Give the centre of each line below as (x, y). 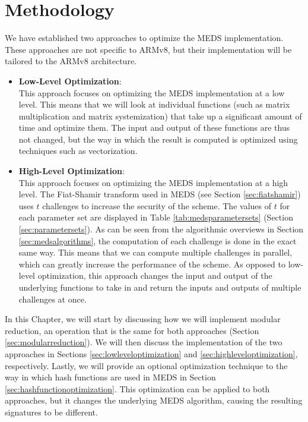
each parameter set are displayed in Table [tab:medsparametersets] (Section (156, 217)
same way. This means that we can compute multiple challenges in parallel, (155, 252)
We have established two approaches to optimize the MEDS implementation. (144, 38)
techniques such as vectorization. (78, 151)
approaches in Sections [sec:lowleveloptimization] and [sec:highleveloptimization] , (151, 353)
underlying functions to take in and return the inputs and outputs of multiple (160, 287)
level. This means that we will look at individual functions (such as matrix (154, 104)
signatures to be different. (51, 412)
